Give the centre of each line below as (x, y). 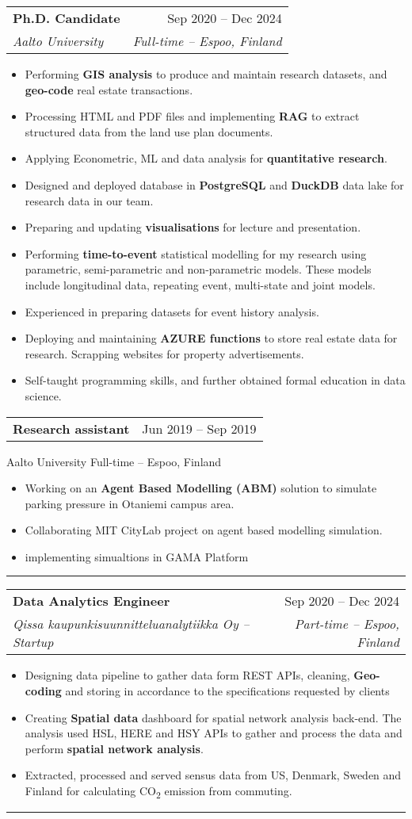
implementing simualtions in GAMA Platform (137, 556)
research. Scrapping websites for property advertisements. (164, 353)
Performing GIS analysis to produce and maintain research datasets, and (206, 74)
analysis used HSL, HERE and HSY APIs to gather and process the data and (214, 733)
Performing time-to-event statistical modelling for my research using (196, 253)
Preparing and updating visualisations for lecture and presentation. (193, 227)
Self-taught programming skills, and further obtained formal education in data (215, 380)
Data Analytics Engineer (92, 601)
